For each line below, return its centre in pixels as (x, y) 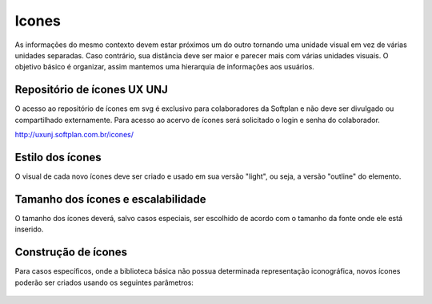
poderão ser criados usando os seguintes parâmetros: (104, 282)
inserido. (29, 229)
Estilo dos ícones (58, 157)
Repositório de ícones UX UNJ (91, 90)
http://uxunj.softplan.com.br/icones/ (74, 135)
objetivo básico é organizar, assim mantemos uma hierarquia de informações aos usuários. (165, 67)
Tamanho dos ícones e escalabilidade (110, 199)
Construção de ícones (71, 253)
